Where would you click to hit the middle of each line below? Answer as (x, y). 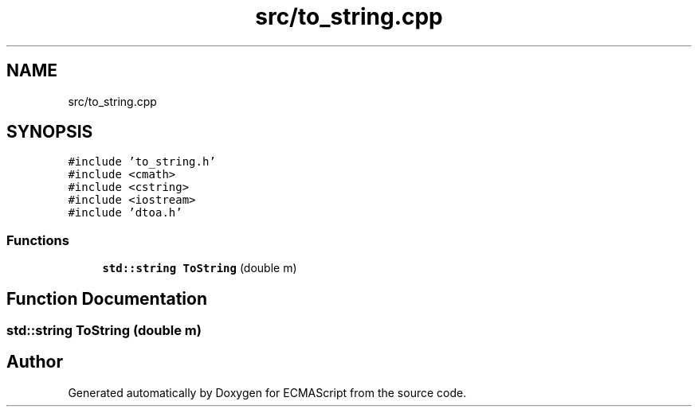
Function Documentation (107, 298)
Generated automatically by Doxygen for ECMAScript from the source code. (267, 392)
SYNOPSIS (50, 132)
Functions (38, 240)
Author (35, 362)
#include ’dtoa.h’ (125, 213)
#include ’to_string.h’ (142, 162)
